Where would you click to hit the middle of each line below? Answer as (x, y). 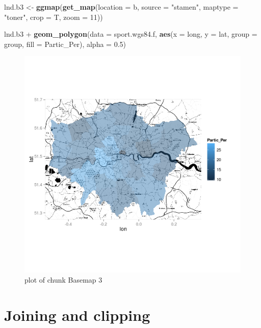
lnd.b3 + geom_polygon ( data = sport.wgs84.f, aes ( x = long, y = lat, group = (131, 34)
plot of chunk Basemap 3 (63, 279)
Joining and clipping (77, 314)
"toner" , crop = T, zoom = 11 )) (54, 17)
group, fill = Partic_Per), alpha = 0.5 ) (65, 44)
